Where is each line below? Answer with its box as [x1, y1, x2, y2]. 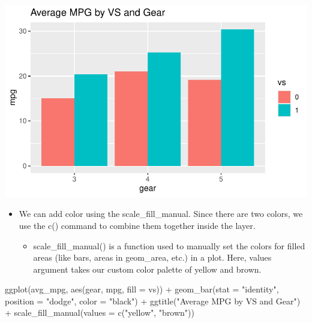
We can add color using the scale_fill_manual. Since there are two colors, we [19, 207, 303, 220]
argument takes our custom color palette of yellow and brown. [33, 262, 262, 275]
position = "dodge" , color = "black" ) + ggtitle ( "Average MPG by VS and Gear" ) [5, 294, 301, 307]
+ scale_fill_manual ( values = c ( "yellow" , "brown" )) [5, 306, 195, 319]
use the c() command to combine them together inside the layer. [19, 219, 256, 231]
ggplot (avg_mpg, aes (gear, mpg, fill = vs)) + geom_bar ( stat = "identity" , [5, 283, 279, 295]
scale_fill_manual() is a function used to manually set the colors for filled [33, 239, 305, 252]
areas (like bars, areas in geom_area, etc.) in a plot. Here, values [33, 251, 272, 264]
